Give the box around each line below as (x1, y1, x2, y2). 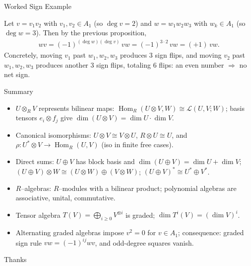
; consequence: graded (178, 227, 244, 238)
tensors (15, 112, 37, 123)
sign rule (15, 237, 42, 248)
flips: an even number (159, 59, 224, 70)
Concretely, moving (4, 50, 63, 60)
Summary (4, 86, 33, 96)
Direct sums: (15, 156, 54, 167)
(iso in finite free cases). (101, 139, 174, 150)
